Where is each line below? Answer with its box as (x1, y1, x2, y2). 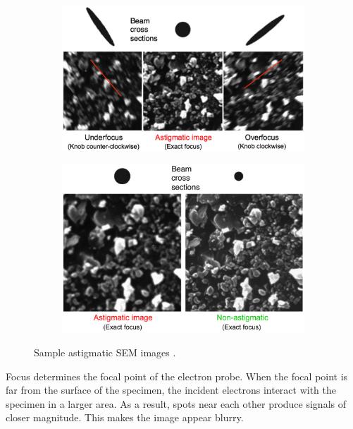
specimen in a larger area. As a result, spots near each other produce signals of (6, 396, 346, 411)
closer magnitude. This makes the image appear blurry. (6, 410, 244, 425)
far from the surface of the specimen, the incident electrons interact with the (6, 382, 337, 397)
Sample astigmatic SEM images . (34, 344, 176, 359)
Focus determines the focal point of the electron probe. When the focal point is (6, 368, 348, 383)
